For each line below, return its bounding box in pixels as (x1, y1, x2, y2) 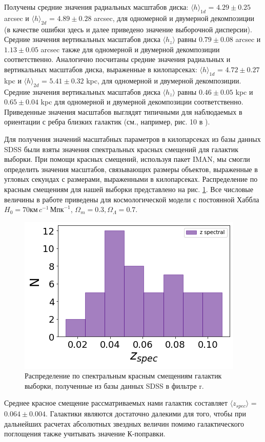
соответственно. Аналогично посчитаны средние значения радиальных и (4, 54, 231, 65)
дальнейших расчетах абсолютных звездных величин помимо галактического (4, 418, 244, 429)
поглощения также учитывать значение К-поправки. (4, 428, 166, 439)
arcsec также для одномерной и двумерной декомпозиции (40, 44, 220, 54)
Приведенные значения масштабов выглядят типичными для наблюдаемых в (4, 106, 242, 117)
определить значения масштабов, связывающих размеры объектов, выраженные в (4, 163, 258, 174)
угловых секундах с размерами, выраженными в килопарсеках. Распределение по (4, 174, 258, 184)
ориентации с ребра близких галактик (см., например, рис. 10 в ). (4, 116, 210, 127)
